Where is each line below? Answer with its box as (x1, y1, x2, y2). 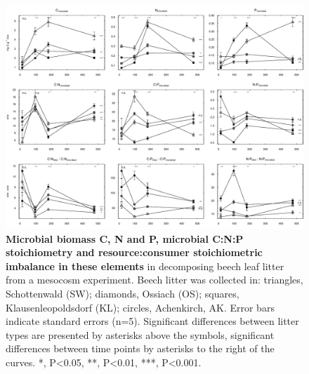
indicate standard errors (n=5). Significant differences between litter (6, 314, 299, 328)
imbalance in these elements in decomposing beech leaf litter (6, 258, 284, 273)
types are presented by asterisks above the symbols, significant (6, 327, 275, 342)
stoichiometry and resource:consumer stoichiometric (6, 245, 263, 260)
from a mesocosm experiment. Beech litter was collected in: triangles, (6, 272, 303, 287)
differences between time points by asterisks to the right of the (6, 341, 275, 356)
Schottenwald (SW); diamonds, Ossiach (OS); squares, (6, 286, 239, 300)
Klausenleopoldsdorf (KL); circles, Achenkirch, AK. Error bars (6, 300, 275, 314)
